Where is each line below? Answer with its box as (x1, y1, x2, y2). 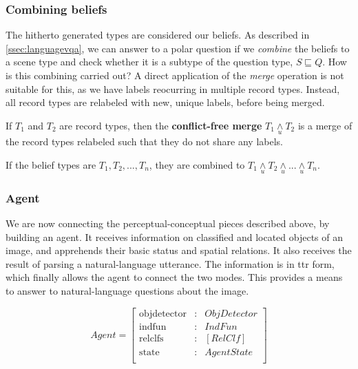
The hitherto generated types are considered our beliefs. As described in (6, 28, 310, 42)
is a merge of (297, 118, 352, 132)
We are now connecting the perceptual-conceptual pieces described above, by (6, 216, 330, 231)
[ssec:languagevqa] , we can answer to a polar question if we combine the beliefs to (6, 41, 350, 55)
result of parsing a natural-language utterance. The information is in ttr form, (6, 256, 335, 271)
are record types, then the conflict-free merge (59, 118, 262, 132)
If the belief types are (6, 157, 96, 171)
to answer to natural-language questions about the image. (6, 284, 249, 297)
